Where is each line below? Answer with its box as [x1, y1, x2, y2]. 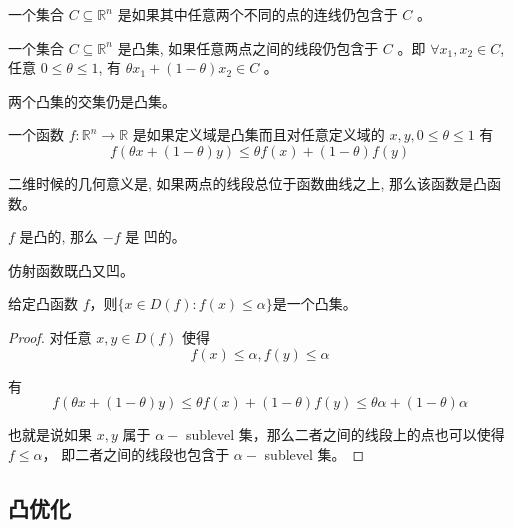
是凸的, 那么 [19, 226, 99, 247]
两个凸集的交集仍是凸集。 [8, 90, 176, 111]
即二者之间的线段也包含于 [61, 443, 230, 464]
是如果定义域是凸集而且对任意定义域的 [132, 124, 385, 145]
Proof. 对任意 [8, 326, 92, 347]
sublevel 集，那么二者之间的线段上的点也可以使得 [185, 424, 505, 445]
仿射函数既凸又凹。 [8, 259, 134, 280]
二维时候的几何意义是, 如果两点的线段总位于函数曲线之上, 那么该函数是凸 [8, 172, 488, 193]
